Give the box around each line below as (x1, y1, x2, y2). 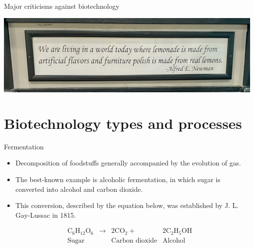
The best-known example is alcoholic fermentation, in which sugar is (15, 174, 220, 185)
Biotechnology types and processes (4, 113, 242, 133)
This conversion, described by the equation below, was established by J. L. (15, 200, 239, 210)
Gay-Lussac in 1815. (15, 209, 76, 220)
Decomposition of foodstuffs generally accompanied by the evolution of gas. (15, 158, 241, 168)
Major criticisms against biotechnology (4, 1, 120, 11)
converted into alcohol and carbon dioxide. (15, 184, 143, 194)
